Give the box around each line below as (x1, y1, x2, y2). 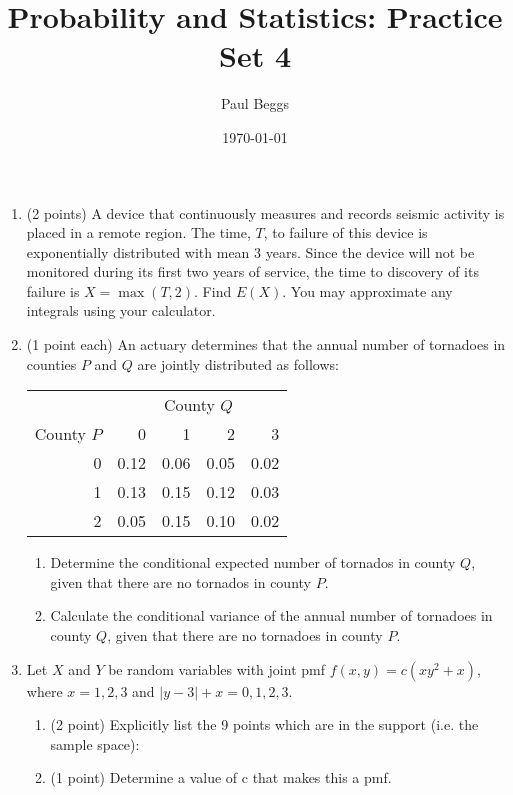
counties (26, 353, 77, 374)
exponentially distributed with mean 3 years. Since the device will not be (26, 241, 475, 262)
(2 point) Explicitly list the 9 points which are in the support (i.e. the (50, 714, 479, 735)
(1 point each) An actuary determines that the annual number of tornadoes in (26, 334, 506, 355)
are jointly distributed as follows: (137, 353, 339, 374)
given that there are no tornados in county (50, 571, 311, 592)
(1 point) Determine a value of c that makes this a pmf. (50, 767, 392, 788)
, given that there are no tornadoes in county (107, 625, 383, 646)
